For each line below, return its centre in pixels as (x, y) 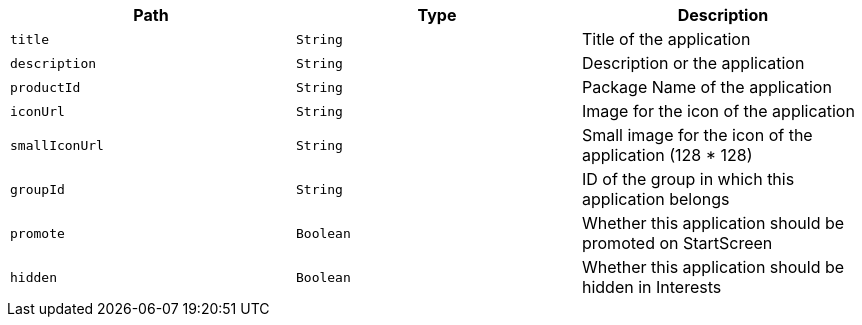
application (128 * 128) (667, 155)
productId (45, 87)
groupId (37, 189)
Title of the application (666, 39)
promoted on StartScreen (677, 243)
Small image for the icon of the (697, 135)
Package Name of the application (706, 87)
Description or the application (693, 63)
